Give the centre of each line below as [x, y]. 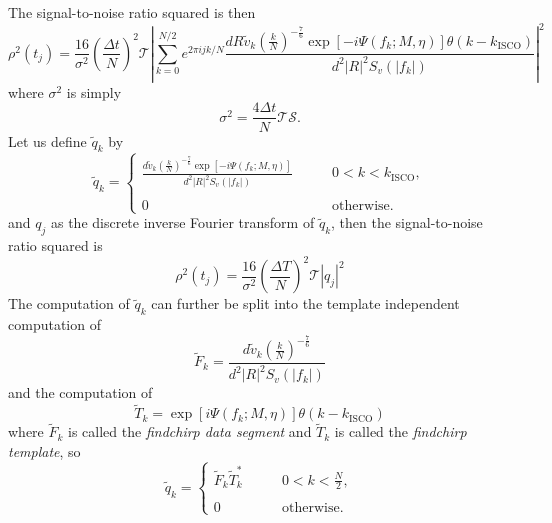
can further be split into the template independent [305, 303]
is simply [94, 91]
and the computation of [80, 392]
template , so [44, 451]
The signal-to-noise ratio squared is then [132, 12]
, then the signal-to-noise [407, 222]
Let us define [47, 140]
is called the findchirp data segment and [190, 431]
